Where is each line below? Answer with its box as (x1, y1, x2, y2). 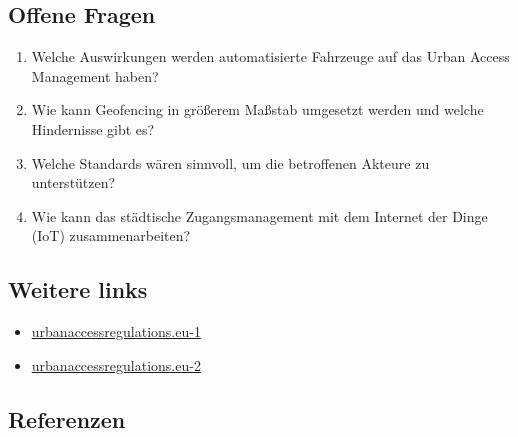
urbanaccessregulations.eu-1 (31, 321, 201, 342)
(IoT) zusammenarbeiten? (31, 225, 191, 246)
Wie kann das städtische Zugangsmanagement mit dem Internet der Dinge (31, 205, 488, 226)
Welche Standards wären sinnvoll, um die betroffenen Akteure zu (31, 152, 430, 173)
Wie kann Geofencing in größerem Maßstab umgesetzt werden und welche (31, 99, 484, 120)
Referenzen (8, 403, 126, 434)
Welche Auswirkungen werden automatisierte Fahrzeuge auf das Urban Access (31, 46, 510, 67)
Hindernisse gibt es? (31, 118, 155, 139)
